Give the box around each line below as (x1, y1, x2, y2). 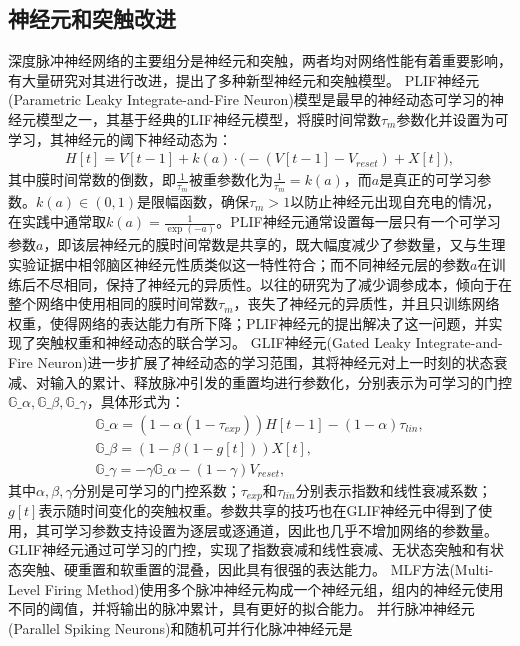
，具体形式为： (86, 391, 185, 412)
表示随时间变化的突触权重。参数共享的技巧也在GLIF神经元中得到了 (38, 500, 479, 521)
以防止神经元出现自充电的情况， (290, 191, 501, 212)
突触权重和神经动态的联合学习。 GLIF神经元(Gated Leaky (35, 332, 411, 353)
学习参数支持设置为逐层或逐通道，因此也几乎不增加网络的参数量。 (63, 519, 498, 540)
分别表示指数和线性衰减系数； (295, 479, 492, 500)
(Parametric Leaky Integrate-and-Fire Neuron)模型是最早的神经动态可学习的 (8, 89, 490, 110)
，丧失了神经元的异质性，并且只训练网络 (233, 293, 500, 314)
